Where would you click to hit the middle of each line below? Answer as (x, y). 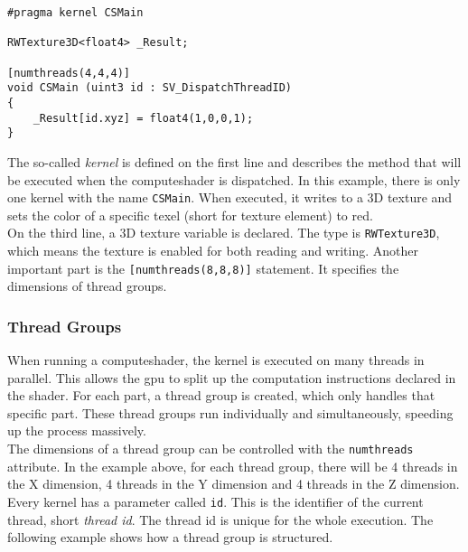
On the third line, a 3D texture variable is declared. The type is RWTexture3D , (224, 233)
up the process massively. (77, 430)
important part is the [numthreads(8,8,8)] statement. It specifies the (203, 268)
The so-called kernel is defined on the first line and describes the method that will (234, 161)
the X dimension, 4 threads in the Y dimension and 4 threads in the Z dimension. (234, 484)
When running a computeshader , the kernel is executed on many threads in (216, 360)
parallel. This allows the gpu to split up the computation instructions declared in (232, 377)
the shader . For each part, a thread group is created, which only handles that (221, 395)
